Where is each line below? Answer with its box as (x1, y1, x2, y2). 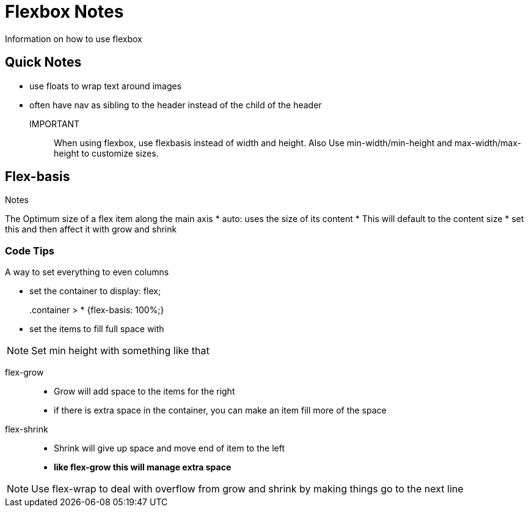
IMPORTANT (29, 118, 80, 129)
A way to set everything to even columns (5, 267, 169, 278)
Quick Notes (5, 54, 82, 70)
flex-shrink (5, 424, 48, 435)
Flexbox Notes (5, 1, 124, 22)
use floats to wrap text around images (29, 80, 182, 91)
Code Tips (5, 244, 54, 257)
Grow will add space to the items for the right (54, 386, 235, 397)
